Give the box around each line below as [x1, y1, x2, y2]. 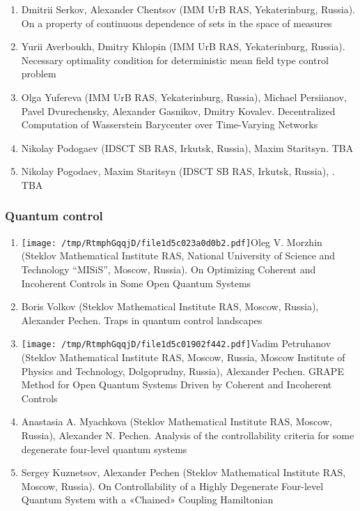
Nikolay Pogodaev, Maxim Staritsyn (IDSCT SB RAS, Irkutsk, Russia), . [21, 164, 335, 178]
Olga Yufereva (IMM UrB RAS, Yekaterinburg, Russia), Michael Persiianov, [21, 89, 347, 104]
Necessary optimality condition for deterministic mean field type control [21, 52, 329, 67]
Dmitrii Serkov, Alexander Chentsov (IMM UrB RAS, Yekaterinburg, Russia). [21, 2, 356, 16]
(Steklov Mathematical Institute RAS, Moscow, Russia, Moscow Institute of [21, 350, 345, 365]
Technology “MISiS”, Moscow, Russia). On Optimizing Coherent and [21, 262, 316, 276]
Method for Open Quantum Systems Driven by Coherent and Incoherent [21, 377, 332, 392]
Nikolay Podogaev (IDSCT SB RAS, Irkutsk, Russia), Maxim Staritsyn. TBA [21, 140, 354, 155]
